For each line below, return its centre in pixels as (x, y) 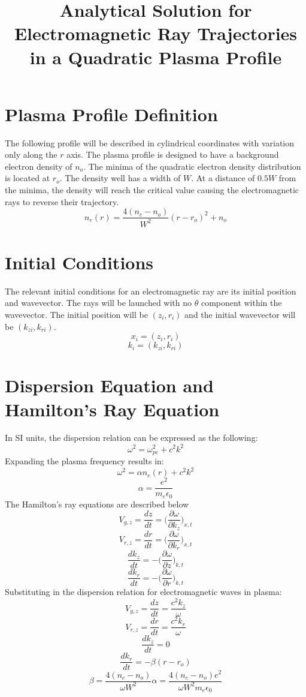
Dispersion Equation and (109, 385)
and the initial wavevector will (240, 314)
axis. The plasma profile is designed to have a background (173, 154)
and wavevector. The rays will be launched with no (99, 303)
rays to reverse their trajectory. (62, 201)
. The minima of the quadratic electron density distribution (192, 166)
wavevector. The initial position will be (76, 314)
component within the (241, 303)
